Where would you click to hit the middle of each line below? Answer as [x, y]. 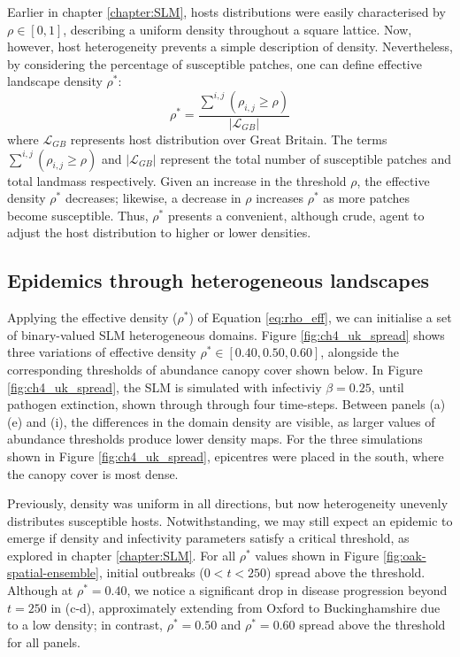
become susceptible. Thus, [78, 215]
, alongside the [360, 352]
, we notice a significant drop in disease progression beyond [287, 590]
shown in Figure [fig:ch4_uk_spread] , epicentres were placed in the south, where [226, 456]
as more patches [367, 198]
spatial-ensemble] [53, 572]
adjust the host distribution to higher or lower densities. [159, 232]
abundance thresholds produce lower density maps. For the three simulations [215, 439]
